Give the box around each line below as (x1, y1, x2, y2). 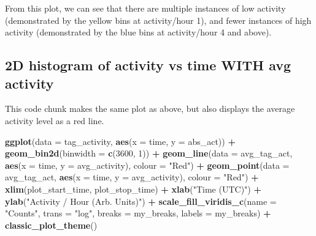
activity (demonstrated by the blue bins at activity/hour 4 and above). (5, 26, 272, 39)
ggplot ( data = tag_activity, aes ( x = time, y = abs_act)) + (5, 135, 236, 147)
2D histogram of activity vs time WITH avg (5, 56, 291, 75)
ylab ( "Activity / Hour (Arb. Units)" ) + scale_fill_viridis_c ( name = (5, 194, 277, 207)
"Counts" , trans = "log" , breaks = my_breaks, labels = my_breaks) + (5, 207, 271, 219)
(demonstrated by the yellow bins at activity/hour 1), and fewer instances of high (5, 13, 312, 26)
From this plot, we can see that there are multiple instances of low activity (5, 2, 286, 14)
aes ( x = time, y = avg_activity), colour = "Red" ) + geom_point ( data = (5, 158, 290, 171)
